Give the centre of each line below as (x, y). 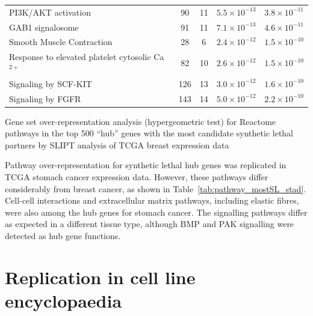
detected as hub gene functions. (63, 235)
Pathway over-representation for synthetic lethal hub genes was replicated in (146, 165)
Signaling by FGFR (45, 98)
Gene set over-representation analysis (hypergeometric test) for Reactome (141, 121)
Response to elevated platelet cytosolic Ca (87, 57)
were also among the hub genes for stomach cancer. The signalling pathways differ (156, 212)
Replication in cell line (100, 277)
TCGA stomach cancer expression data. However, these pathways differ (137, 177)
